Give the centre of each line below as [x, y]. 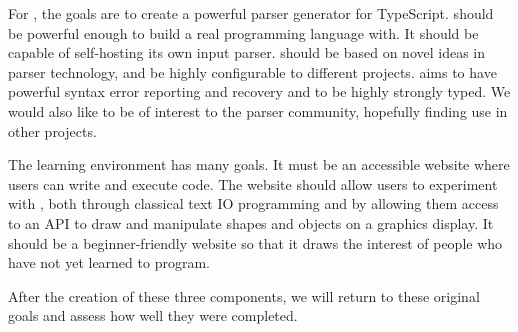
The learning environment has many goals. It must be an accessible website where [259, 164]
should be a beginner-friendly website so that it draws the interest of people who [255, 242]
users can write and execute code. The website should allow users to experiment [253, 183]
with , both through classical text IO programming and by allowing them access [253, 203]
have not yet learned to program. [109, 262]
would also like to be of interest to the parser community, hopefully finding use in [258, 110]
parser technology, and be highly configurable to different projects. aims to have [252, 71]
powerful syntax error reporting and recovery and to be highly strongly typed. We [259, 91]
